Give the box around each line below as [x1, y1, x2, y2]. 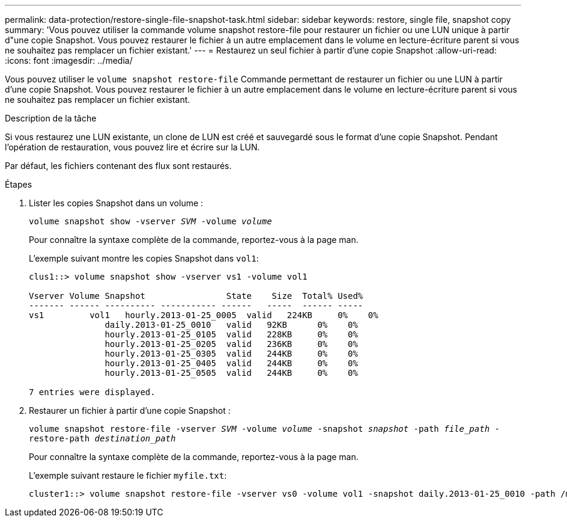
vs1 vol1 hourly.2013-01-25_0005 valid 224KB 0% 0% [29, 310, 378, 320]
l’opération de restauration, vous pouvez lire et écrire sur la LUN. [5, 142, 260, 152]
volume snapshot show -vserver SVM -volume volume [29, 216, 272, 226]
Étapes [5, 179, 32, 189]
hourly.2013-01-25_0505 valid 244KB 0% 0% [105, 368, 358, 378]
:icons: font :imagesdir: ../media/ [5, 55, 133, 66]
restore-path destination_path [29, 434, 176, 443]
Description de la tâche [5, 113, 97, 123]
